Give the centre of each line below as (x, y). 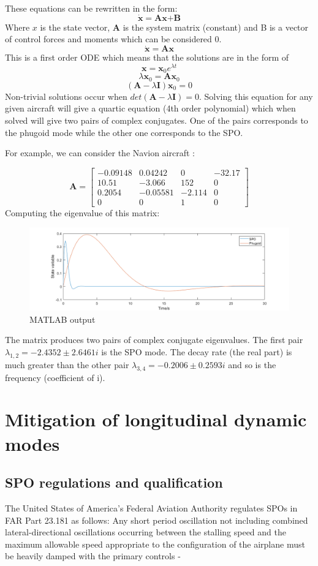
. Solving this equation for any (256, 96)
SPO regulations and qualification (114, 482)
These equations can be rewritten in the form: (91, 8)
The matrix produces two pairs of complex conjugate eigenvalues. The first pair (154, 340)
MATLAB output (62, 319)
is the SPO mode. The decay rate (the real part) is (197, 352)
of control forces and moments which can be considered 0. (113, 39)
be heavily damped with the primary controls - (93, 556)
